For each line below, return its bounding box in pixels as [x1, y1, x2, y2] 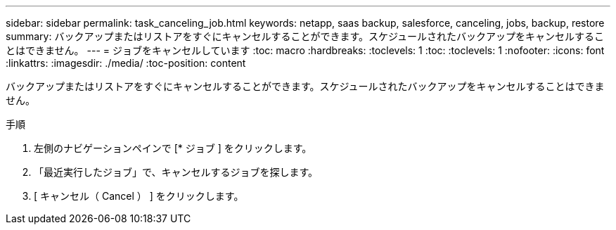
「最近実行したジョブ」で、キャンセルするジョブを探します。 [34, 166, 319, 178]
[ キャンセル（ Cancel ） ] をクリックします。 [34, 190, 244, 202]
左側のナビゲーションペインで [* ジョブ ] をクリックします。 [34, 142, 312, 154]
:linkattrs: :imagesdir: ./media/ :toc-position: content [6, 57, 246, 69]
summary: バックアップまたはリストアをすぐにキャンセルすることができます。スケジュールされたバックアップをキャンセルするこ [6, 30, 605, 42]
